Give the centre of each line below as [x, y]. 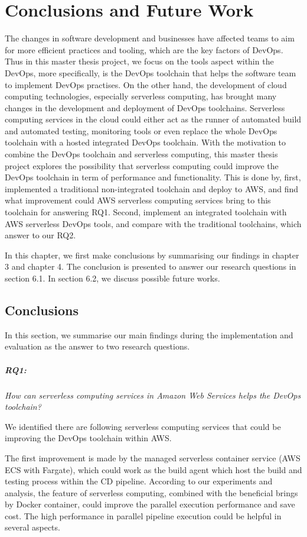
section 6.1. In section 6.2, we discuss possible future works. [112, 278]
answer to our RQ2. [40, 235]
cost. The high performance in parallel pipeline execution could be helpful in [143, 515]
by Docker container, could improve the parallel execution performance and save [150, 504]
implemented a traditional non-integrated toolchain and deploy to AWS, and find [152, 188]
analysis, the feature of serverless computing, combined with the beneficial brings [151, 492]
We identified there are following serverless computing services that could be [143, 426]
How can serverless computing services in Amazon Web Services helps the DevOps [153, 395]
